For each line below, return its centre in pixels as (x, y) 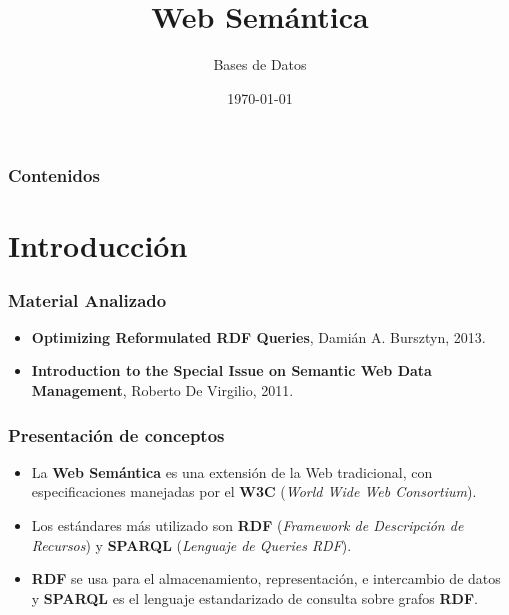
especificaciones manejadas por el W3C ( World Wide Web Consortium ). (254, 491)
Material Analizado (87, 299)
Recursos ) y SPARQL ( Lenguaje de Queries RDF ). (191, 544)
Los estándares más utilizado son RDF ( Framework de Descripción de (247, 525)
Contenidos (54, 175)
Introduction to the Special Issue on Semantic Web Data (231, 370)
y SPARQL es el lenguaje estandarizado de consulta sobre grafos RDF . (254, 597)
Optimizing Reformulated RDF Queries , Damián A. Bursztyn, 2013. (258, 336)
